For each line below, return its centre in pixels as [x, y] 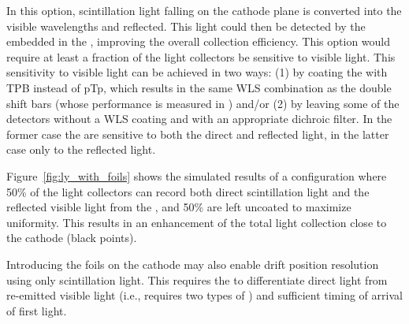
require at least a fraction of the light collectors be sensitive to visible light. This [201, 56]
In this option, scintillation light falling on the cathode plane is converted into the [204, 10]
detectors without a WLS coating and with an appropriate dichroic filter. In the [199, 119]
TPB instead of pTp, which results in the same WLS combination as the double [199, 87]
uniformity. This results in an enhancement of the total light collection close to [197, 222]
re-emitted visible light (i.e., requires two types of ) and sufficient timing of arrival [204, 295]
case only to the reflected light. [81, 149]
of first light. [37, 310]
